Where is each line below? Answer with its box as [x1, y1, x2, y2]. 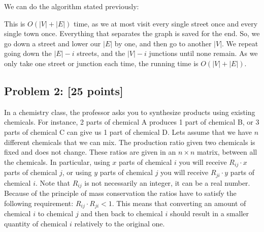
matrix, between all [196, 147, 257, 157]
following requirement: [4, 197, 74, 208]
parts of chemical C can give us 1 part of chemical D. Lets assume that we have [4, 126, 252, 137]
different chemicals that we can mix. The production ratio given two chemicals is [4, 136, 255, 147]
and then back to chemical [81, 208, 163, 219]
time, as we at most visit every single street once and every [74, 18, 258, 28]
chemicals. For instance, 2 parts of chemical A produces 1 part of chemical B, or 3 [4, 117, 259, 127]
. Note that [36, 177, 71, 188]
